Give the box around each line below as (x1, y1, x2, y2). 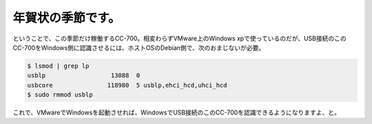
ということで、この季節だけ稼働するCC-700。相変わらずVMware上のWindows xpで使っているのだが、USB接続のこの (12, 34, 347, 42)
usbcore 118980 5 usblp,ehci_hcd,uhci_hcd (27, 81, 227, 89)
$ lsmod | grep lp (27, 62, 90, 70)
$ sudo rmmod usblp (27, 91, 93, 99)
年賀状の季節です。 (12, 10, 121, 25)
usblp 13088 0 (27, 72, 141, 79)
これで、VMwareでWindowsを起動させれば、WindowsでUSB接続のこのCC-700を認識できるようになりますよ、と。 (12, 108, 341, 116)
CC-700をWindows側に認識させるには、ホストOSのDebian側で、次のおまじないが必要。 (12, 43, 265, 51)
